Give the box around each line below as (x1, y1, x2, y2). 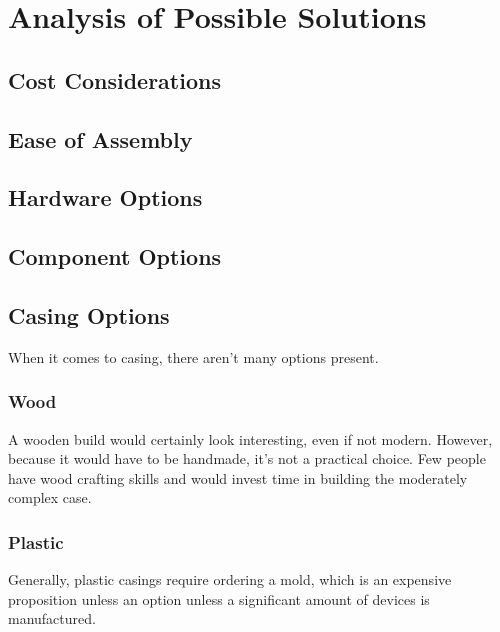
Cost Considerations (8, 64, 221, 95)
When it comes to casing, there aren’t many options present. (8, 346, 379, 367)
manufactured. (8, 608, 96, 629)
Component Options (8, 241, 222, 272)
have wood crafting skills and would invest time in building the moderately (8, 467, 468, 488)
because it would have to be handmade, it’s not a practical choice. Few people (8, 448, 486, 469)
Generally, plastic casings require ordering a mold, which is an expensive (8, 569, 452, 590)
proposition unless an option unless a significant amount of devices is (8, 588, 430, 609)
